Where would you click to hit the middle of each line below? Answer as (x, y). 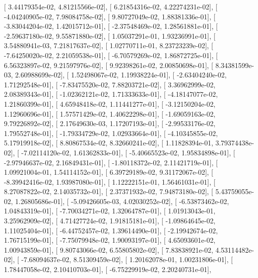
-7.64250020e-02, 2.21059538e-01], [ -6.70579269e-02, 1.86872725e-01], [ (111, 55)
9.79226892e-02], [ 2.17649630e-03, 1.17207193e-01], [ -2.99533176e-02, (110, 123)
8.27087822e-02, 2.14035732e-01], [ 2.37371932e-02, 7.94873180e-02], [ (109, 191)
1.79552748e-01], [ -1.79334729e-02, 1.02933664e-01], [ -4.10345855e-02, (111, 133)
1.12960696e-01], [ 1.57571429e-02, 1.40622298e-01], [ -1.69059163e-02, (110, 113)
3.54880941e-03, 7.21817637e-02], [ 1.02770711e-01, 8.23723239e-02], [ (109, 45)
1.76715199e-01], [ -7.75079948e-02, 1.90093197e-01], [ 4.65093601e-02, (110, 240)
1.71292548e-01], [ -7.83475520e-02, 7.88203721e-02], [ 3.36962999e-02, (110, 84)
